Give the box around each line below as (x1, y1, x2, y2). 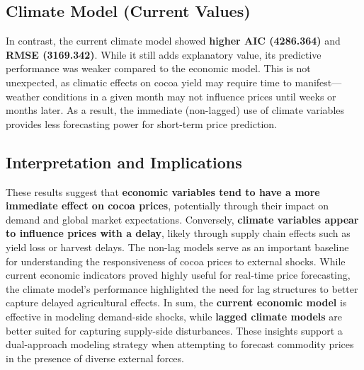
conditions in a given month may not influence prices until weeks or (42, 88, 336, 103)
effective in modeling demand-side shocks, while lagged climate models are (6, 308, 342, 323)
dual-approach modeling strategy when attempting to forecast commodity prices (6, 337, 354, 352)
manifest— (295, 74, 342, 89)
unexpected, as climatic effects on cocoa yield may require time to (6, 74, 292, 89)
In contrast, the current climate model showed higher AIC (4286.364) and (6, 33, 341, 48)
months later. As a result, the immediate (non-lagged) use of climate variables (6, 103, 345, 117)
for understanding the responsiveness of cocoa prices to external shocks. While (6, 253, 346, 268)
